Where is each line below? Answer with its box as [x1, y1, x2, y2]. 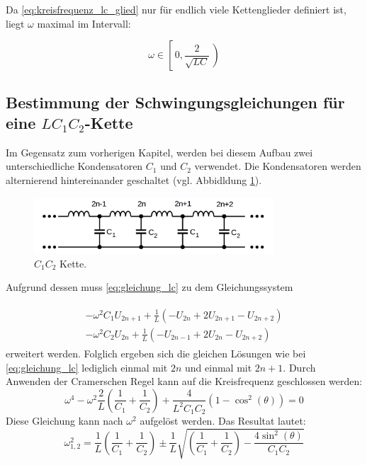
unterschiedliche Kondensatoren [6, 159, 143, 173]
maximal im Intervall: [37, 16, 131, 30]
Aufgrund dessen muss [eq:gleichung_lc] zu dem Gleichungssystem [6, 280, 293, 294]
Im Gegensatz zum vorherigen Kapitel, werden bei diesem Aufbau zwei [6, 144, 313, 159]
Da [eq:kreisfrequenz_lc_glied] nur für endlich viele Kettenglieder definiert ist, [6, 2, 346, 16]
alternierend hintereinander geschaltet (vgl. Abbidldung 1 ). [6, 172, 262, 187]
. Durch [283, 360, 316, 374]
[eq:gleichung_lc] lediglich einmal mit [6, 360, 168, 374]
